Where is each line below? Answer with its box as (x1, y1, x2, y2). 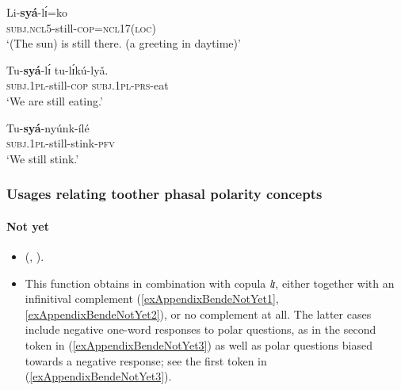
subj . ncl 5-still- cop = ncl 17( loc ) (6, 19, 156, 36)
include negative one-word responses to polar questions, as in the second (25, 321, 376, 338)
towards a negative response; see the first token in (25, 352, 267, 369)
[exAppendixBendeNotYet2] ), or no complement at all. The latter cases (25, 305, 372, 322)
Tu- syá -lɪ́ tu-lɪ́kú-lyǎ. (6, 61, 109, 78)
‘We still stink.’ (6, 150, 79, 166)
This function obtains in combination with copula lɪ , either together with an (25, 274, 395, 291)
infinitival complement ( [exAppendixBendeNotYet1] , (25, 290, 279, 307)
